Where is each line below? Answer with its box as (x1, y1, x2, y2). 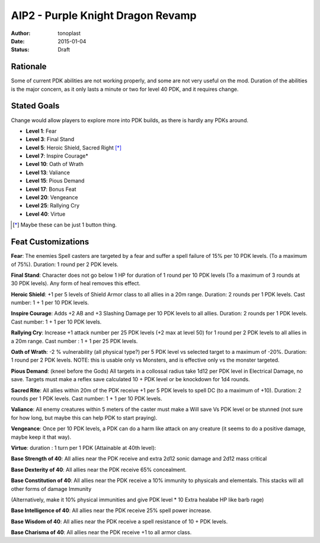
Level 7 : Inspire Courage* (25, 152, 89, 159)
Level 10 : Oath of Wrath (25, 161, 84, 168)
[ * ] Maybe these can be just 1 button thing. (12, 221, 117, 228)
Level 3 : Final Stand (25, 136, 75, 143)
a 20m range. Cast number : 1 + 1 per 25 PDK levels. (11, 337, 138, 344)
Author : (11, 30, 31, 37)
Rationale (11, 62, 47, 72)
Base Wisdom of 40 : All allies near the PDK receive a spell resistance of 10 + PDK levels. (11, 518, 228, 525)
